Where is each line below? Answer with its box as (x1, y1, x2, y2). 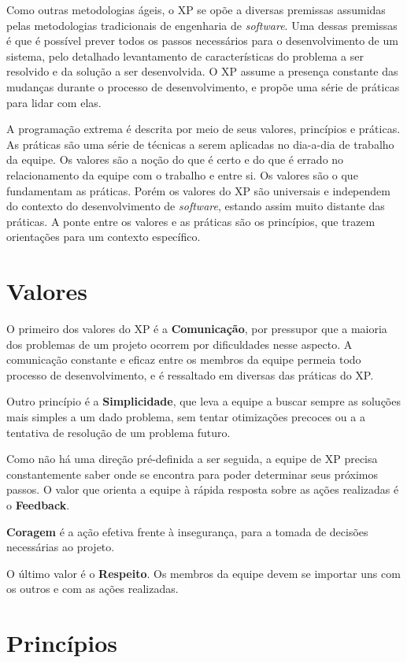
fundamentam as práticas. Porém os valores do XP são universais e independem (6, 182, 390, 198)
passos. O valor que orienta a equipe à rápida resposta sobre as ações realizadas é (6, 481, 399, 498)
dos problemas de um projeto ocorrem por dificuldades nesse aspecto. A (6, 335, 353, 352)
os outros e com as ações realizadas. (6, 580, 179, 597)
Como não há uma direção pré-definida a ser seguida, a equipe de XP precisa (6, 450, 378, 467)
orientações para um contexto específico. (6, 228, 201, 245)
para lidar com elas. (6, 94, 102, 110)
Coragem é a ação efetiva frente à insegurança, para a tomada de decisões (6, 523, 368, 539)
